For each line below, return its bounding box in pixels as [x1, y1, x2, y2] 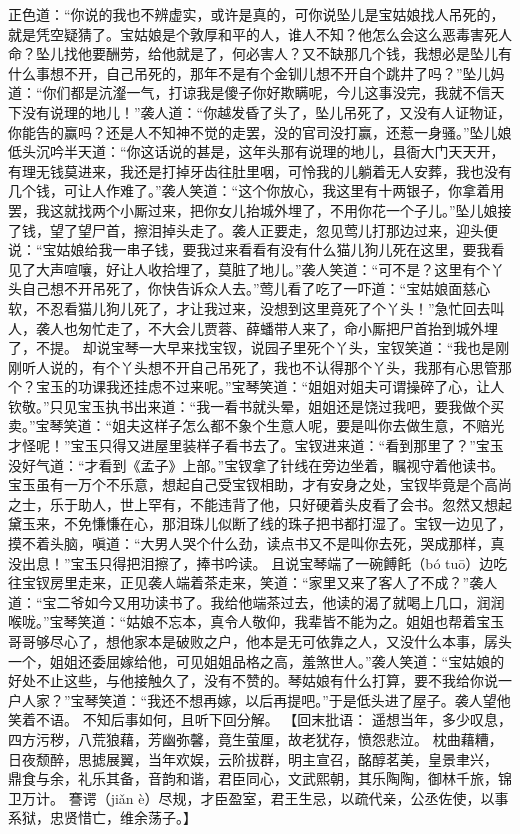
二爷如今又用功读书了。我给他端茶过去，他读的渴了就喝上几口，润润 [56, 591, 505, 612]
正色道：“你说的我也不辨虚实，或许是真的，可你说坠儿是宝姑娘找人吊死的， [8, 4, 505, 24]
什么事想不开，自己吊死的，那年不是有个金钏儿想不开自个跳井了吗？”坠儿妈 [8, 62, 505, 83]
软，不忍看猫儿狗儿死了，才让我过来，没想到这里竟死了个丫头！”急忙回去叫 [8, 297, 505, 318]
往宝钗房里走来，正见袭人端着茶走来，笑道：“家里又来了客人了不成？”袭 [8, 572, 484, 593]
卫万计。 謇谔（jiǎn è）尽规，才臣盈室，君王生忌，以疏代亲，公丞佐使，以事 [8, 787, 509, 808]
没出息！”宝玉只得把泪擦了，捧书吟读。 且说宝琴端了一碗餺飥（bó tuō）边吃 [8, 552, 508, 573]
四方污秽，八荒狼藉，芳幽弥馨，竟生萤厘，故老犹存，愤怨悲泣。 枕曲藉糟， [8, 728, 503, 749]
